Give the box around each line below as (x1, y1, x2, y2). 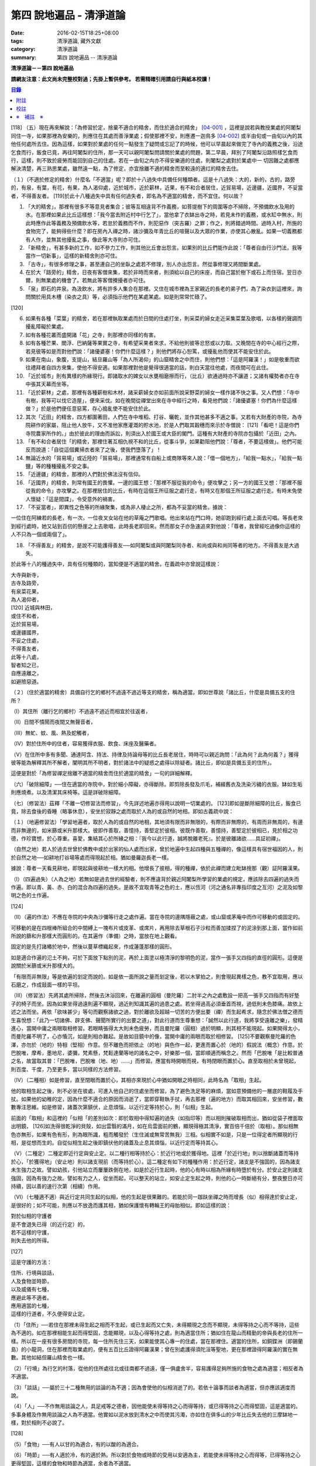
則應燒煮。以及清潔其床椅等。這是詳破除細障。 (11, 789, 124, 796)
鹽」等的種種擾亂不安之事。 (25, 463, 92, 470)
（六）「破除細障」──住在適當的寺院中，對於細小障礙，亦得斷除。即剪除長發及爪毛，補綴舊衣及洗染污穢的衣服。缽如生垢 (11, 780, 303, 788)
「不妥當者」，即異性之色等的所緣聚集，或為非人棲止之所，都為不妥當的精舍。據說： (25, 504, 228, 511)
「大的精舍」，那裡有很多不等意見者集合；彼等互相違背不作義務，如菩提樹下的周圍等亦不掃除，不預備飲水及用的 (25, 203, 295, 210)
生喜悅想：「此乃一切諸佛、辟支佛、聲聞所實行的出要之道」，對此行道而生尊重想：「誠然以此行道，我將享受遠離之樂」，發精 (11, 1016, 303, 1023)
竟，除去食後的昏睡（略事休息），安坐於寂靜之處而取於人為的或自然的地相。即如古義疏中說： (11, 807, 234, 815)
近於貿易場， (11, 620, 42, 627)
